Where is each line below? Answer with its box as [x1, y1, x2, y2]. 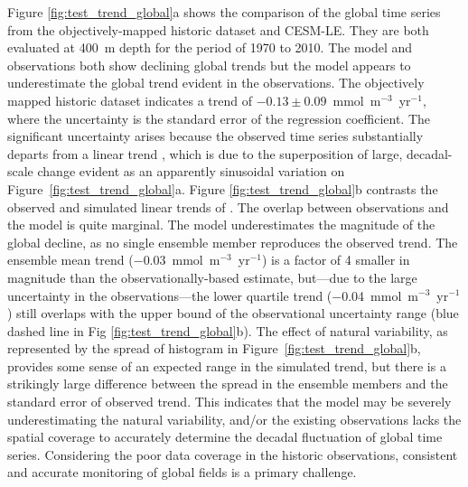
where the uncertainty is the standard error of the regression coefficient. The [7, 108, 431, 127]
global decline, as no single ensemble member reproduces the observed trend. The [7, 232, 458, 251]
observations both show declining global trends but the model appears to [7, 55, 411, 74]
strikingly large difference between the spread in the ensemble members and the [7, 374, 448, 393]
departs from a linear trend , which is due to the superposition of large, [7, 144, 403, 163]
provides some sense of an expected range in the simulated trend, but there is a [7, 356, 446, 375]
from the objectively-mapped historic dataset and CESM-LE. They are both [7, 20, 429, 39]
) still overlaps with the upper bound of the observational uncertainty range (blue [7, 304, 459, 323]
